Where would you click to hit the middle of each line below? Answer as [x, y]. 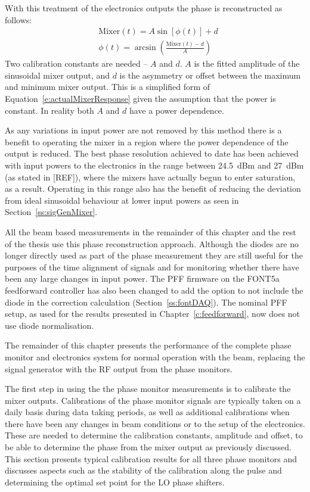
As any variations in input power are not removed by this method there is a [143, 130]
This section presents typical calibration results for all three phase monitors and [151, 458]
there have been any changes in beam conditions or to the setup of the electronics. [155, 423]
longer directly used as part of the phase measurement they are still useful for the [154, 255]
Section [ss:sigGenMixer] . [51, 212]
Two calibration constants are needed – [76, 63]
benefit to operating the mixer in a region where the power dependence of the [147, 141]
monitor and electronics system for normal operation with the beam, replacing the [155, 356]
